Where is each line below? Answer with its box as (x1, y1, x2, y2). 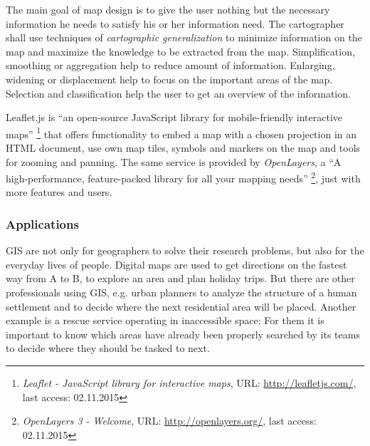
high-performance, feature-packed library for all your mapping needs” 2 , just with (6, 169, 361, 185)
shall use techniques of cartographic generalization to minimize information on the (6, 30, 362, 45)
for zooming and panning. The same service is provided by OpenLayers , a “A (6, 154, 342, 169)
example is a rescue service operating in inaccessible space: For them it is (6, 313, 324, 328)
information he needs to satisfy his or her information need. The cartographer (6, 16, 344, 31)
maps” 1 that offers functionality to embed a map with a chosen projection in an (6, 124, 357, 141)
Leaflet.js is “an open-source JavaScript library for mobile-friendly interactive (6, 110, 343, 125)
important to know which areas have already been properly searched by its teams (6, 326, 360, 341)
